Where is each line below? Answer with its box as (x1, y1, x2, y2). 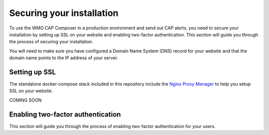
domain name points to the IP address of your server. (9, 55, 119, 61)
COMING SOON (9, 97, 42, 103)
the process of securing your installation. (9, 39, 94, 45)
